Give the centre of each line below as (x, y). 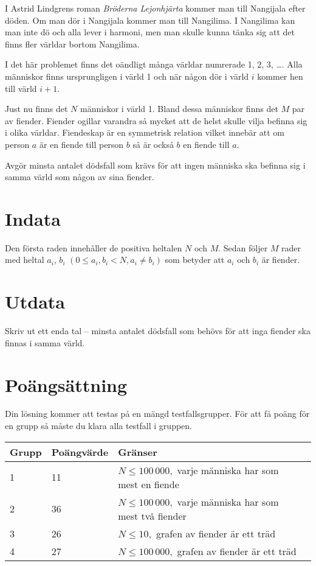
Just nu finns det (36, 109)
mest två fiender (152, 515)
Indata (33, 218)
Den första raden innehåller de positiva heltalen (94, 247)
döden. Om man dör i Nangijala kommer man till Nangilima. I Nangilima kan (150, 20)
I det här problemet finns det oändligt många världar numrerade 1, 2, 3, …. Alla (154, 64)
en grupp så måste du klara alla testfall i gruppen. (98, 426)
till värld (21, 88)
